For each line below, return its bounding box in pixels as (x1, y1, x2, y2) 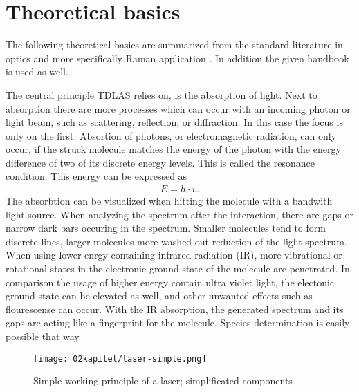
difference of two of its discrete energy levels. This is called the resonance (6, 155, 315, 169)
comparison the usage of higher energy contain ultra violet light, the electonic (6, 274, 335, 289)
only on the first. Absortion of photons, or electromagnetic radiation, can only (6, 128, 337, 142)
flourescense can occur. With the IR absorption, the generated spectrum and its (6, 301, 344, 316)
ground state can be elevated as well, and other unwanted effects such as (6, 288, 313, 303)
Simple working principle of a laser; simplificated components (33, 373, 293, 388)
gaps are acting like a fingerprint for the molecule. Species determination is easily (6, 315, 350, 330)
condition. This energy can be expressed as (6, 169, 187, 183)
